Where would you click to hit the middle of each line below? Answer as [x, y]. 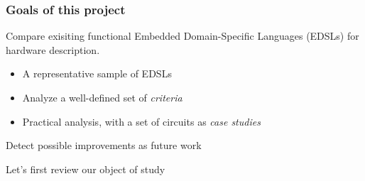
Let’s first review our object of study [86, 169]
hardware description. [53, 49]
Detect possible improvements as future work [104, 145]
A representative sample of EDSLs [97, 73]
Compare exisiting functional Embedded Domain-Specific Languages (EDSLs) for [182, 36]
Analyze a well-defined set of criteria [102, 97]
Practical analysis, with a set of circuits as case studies [141, 121]
